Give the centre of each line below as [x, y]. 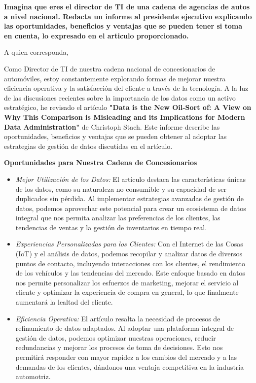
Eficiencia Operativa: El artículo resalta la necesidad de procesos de [118, 318]
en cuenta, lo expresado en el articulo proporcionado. [96, 35]
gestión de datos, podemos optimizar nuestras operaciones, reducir [116, 337]
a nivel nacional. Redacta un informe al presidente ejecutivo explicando [128, 16]
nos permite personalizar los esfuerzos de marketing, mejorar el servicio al [127, 282]
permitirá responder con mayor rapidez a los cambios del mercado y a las [126, 357]
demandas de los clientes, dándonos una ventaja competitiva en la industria [130, 366]
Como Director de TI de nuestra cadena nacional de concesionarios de [110, 68]
